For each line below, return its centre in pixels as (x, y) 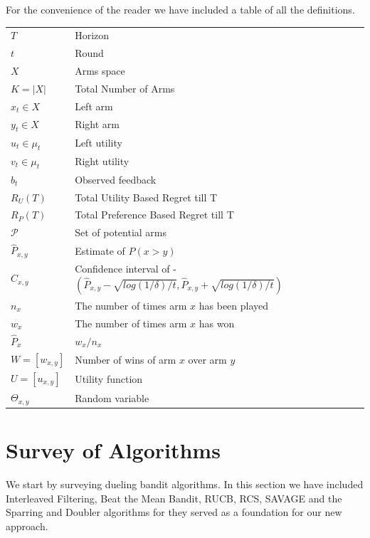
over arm (207, 359)
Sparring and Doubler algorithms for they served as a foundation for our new (174, 512)
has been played (234, 305)
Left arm (94, 106)
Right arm (97, 124)
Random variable (112, 397)
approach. (27, 526)
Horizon (92, 35)
